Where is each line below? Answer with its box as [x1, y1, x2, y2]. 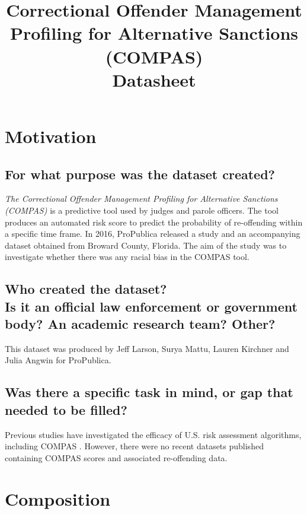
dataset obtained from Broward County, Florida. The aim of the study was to [5, 239, 287, 251]
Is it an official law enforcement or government [5, 297, 298, 315]
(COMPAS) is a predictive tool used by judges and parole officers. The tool [5, 204, 279, 216]
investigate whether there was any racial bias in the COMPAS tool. [5, 250, 250, 263]
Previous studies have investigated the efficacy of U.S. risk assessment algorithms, [5, 428, 302, 440]
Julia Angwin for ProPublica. [5, 354, 111, 366]
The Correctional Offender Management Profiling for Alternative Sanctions [5, 192, 278, 205]
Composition [5, 486, 111, 510]
